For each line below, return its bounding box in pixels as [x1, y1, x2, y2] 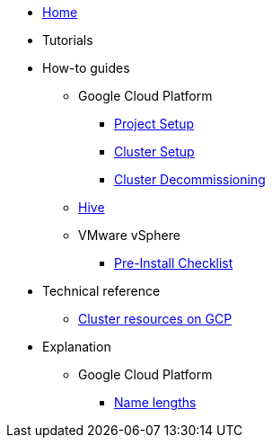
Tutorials [42, 32, 93, 48]
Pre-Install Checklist [114, 255, 233, 271]
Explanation [42, 339, 111, 354]
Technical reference [42, 283, 161, 298]
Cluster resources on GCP [78, 311, 233, 326]
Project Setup [114, 116, 195, 131]
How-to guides [42, 60, 130, 76]
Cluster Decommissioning [114, 172, 266, 187]
